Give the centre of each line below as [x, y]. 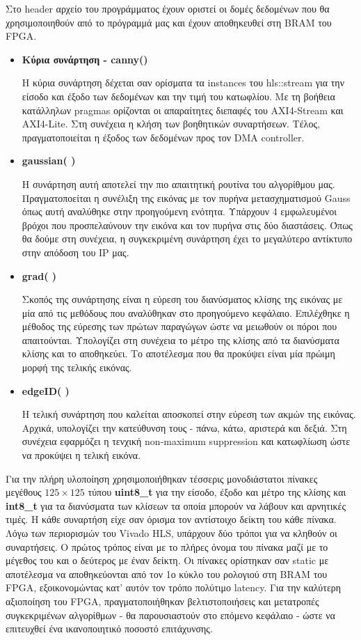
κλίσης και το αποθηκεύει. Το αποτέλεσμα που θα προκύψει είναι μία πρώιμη [178, 353]
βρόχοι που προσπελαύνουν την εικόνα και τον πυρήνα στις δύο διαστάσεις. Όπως [187, 225]
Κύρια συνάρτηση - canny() [85, 59]
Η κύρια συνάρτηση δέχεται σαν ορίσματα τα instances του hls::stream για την [183, 83]
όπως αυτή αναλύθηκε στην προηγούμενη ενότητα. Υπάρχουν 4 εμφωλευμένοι [179, 211]
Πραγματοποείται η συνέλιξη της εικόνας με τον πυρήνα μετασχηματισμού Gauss [186, 197]
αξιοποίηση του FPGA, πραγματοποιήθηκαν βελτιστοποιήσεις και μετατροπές [162, 601]
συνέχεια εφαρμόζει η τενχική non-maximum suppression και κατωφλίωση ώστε [186, 441]
